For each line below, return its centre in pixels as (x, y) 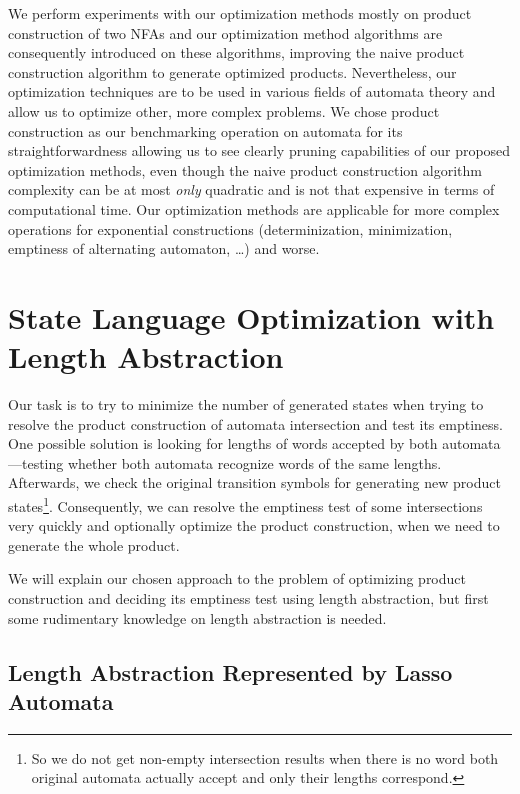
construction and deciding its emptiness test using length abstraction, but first (248, 598)
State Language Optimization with (251, 316)
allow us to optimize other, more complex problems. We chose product (224, 110)
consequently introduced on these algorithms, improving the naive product (236, 52)
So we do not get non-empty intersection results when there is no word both (265, 757)
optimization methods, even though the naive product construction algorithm (245, 169)
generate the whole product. (94, 544)
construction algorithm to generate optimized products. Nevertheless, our (232, 71)
